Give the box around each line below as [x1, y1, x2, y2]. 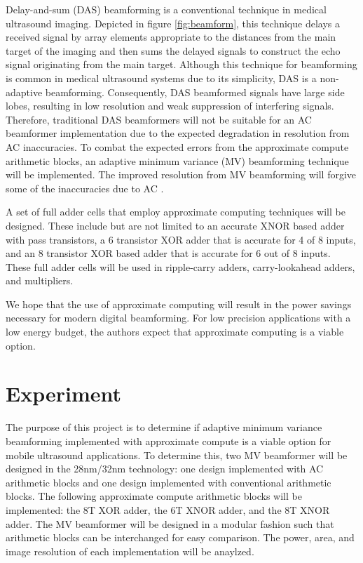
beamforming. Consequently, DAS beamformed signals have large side [45, 84, 345, 99]
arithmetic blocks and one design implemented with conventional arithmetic [6, 475, 331, 489]
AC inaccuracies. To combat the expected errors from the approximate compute [6, 139, 349, 154]
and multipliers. [6, 273, 74, 288]
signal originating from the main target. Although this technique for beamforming [6, 57, 357, 72]
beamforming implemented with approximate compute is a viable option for [6, 433, 331, 448]
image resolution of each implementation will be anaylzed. [6, 543, 254, 558]
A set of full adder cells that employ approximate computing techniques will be [6, 204, 345, 219]
